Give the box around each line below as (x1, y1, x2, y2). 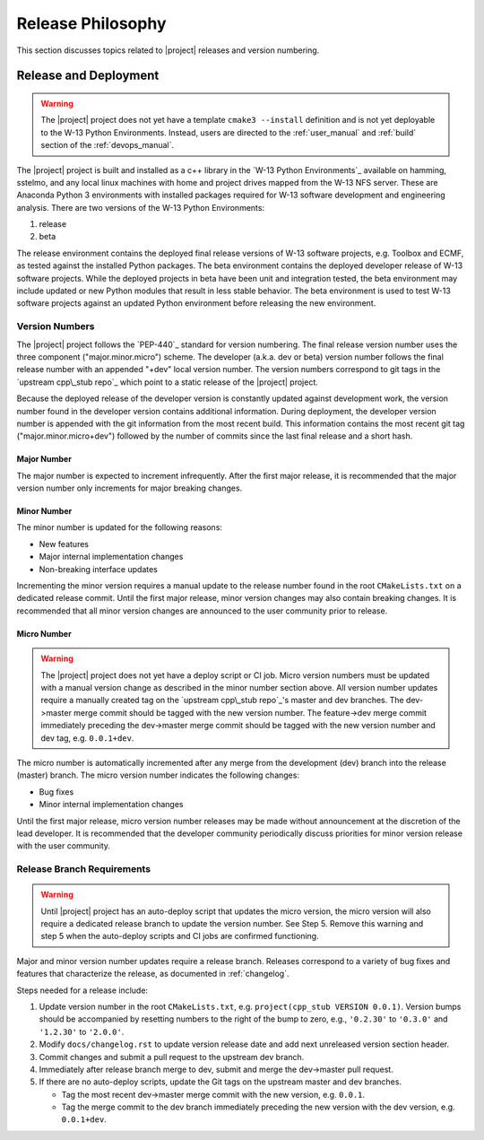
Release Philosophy (16, 13, 167, 33)
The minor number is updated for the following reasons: (16, 522, 223, 533)
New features (39, 538, 90, 549)
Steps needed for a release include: (16, 985, 148, 996)
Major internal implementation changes (39, 552, 184, 562)
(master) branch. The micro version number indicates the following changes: (16, 770, 300, 780)
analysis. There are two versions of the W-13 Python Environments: (16, 202, 264, 213)
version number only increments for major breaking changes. (16, 483, 243, 493)
